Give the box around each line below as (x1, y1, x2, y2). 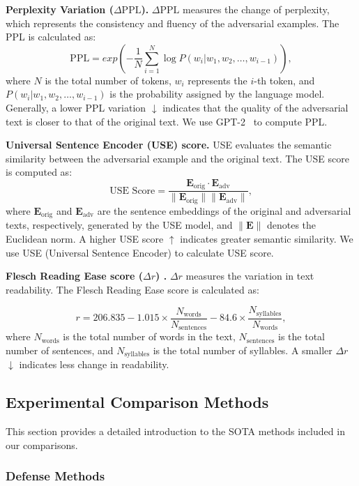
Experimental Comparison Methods (6, 391, 269, 413)
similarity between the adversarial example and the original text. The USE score (6, 151, 349, 165)
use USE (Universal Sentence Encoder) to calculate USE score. (6, 245, 274, 259)
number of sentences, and (6, 342, 114, 357)
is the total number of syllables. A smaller (153, 342, 333, 357)
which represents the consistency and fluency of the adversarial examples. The (6, 15, 339, 30)
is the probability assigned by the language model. (109, 86, 325, 101)
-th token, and (254, 73, 315, 87)
